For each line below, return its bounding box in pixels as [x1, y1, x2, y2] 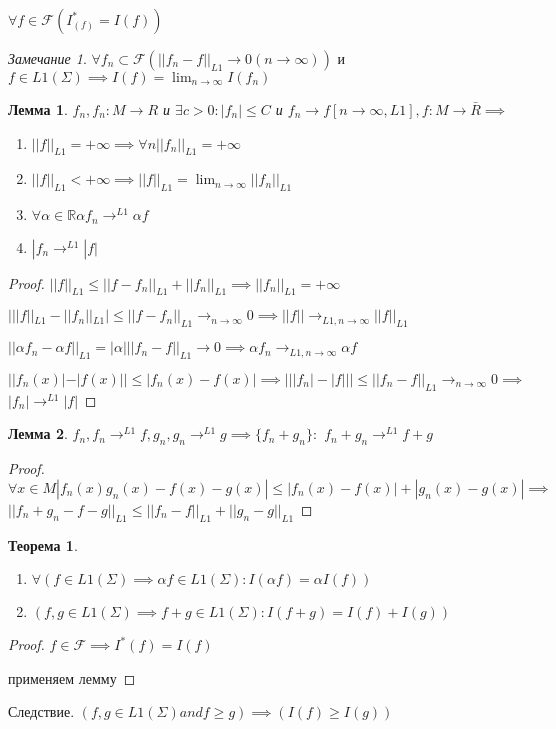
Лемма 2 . [8, 423, 68, 444]
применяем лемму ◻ [8, 667, 136, 688]
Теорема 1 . [8, 534, 78, 555]
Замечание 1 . [8, 48, 87, 68]
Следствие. [8, 701, 75, 722]
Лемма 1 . [8, 99, 68, 119]
